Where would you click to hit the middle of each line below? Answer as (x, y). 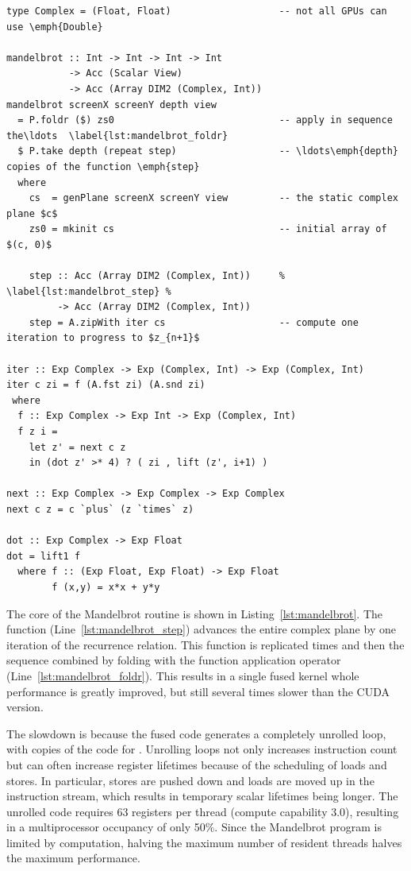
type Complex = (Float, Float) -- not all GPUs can (197, 11)
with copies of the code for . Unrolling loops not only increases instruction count (202, 749)
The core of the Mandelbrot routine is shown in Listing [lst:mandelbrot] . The (194, 613)
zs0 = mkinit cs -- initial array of (208, 229)
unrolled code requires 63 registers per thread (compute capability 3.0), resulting (203, 811)
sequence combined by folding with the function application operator (174, 660)
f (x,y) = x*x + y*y (106, 587)
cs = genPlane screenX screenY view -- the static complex (213, 198)
